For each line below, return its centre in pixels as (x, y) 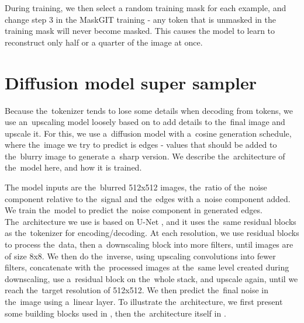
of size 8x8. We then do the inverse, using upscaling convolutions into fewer (140, 256)
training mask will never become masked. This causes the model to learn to (140, 31)
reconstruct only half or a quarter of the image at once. (104, 42)
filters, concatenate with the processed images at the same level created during (147, 267)
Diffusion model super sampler (131, 82)
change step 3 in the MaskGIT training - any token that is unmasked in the (140, 19)
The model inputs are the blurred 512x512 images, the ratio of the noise (136, 187)
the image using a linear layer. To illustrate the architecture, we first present (144, 301)
